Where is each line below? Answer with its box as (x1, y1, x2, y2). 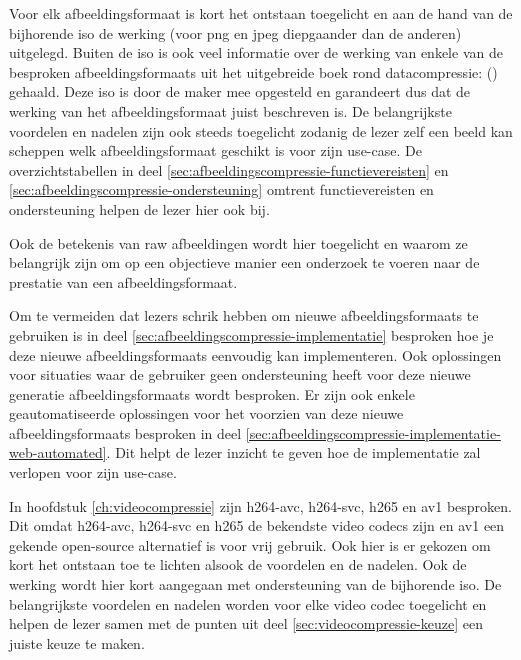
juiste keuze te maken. (9, 632, 145, 653)
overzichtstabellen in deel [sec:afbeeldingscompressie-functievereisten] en (9, 159, 449, 180)
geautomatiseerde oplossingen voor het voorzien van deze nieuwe (9, 403, 404, 424)
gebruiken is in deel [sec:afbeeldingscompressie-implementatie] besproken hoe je (9, 324, 494, 345)
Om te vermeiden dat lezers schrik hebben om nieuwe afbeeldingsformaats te (9, 305, 479, 326)
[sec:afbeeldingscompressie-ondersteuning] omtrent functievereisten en (9, 179, 434, 200)
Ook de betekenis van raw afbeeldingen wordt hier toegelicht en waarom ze (9, 232, 468, 253)
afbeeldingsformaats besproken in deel (9, 422, 242, 443)
